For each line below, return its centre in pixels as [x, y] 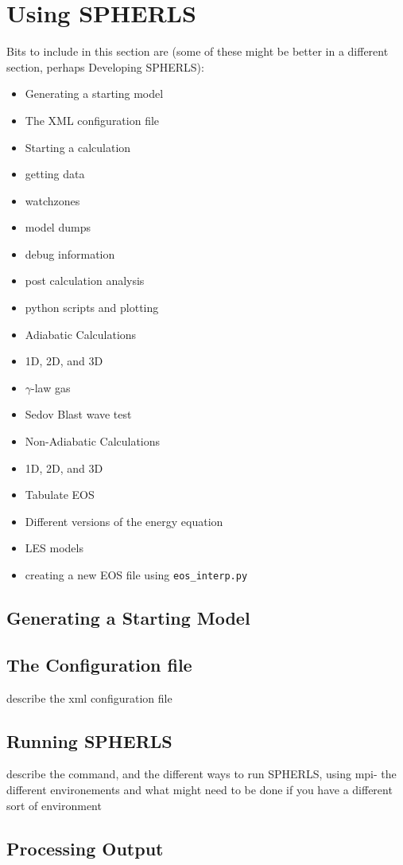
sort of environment [54, 805]
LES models [54, 548]
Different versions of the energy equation [124, 521]
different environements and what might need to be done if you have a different [200, 790]
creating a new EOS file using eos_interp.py [136, 575]
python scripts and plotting [92, 308]
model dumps [58, 227]
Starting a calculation [78, 147]
